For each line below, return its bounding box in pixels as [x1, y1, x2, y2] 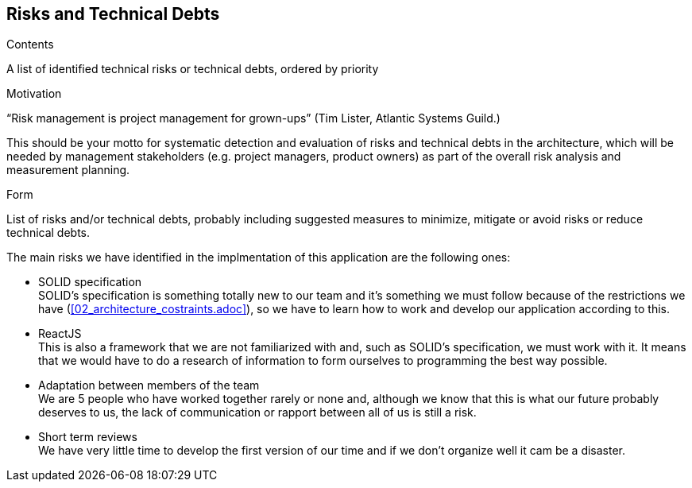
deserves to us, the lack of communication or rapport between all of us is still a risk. [38, 405, 477, 420]
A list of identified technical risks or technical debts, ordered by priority [6, 62, 379, 76]
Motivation [6, 87, 62, 101]
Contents [6, 37, 54, 52]
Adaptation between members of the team [38, 378, 260, 393]
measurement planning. [6, 163, 130, 177]
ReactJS [38, 327, 82, 341]
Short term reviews [38, 430, 137, 444]
